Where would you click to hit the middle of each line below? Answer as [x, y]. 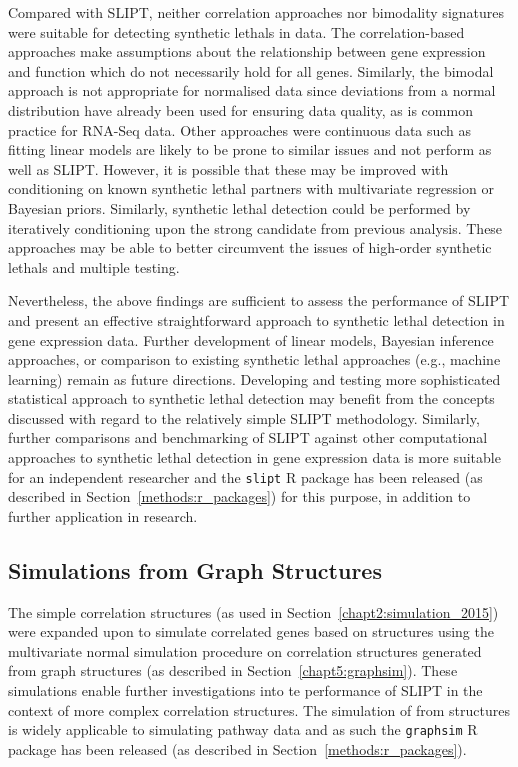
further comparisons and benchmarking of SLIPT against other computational [248, 437]
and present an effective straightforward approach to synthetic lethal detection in [256, 319]
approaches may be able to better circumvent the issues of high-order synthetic [250, 247]
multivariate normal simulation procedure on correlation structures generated [245, 650]
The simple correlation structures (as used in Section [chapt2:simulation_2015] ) [253, 611]
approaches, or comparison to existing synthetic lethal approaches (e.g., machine [254, 359]
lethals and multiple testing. [94, 266]
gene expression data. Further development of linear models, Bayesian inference [251, 339]
